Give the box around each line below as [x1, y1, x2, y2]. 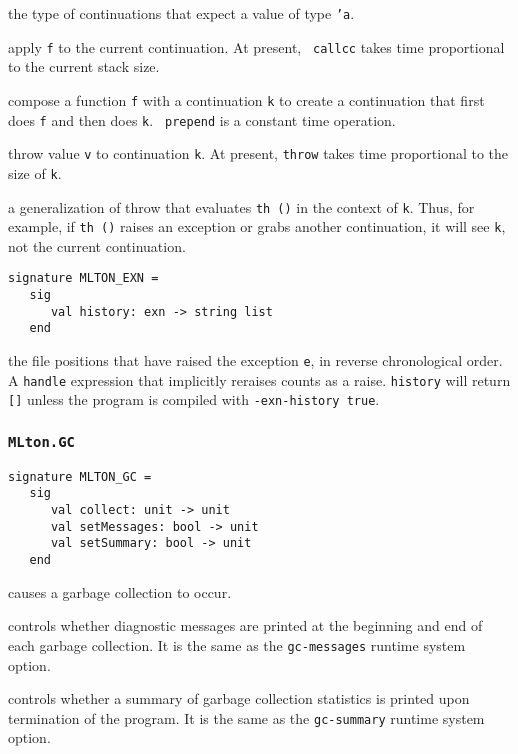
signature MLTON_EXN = [8, 271, 159, 286]
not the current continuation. [8, 235, 186, 256]
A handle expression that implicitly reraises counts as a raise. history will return [8, 369, 511, 390]
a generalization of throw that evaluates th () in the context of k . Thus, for [8, 196, 475, 217]
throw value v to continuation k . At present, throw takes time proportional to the [8, 143, 509, 164]
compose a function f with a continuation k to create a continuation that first [8, 89, 485, 110]
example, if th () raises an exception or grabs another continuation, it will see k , [8, 216, 506, 237]
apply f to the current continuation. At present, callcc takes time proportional [8, 36, 505, 57]
